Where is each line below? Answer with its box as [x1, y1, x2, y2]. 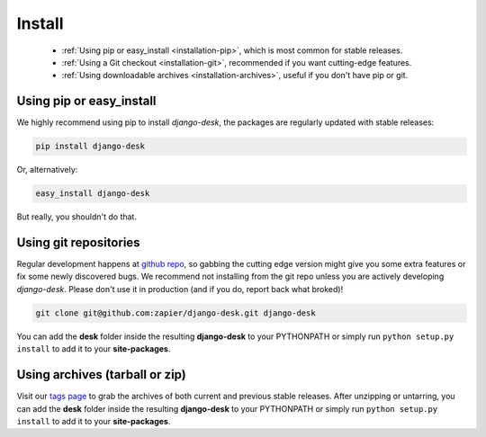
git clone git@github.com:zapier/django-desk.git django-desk [35, 308, 316, 318]
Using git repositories [16, 235, 140, 250]
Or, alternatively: [16, 165, 78, 175]
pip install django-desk [35, 141, 146, 152]
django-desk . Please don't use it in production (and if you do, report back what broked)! [16, 283, 344, 294]
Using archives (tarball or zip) [16, 367, 186, 382]
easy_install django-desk [35, 189, 150, 199]
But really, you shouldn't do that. [16, 211, 137, 222]
